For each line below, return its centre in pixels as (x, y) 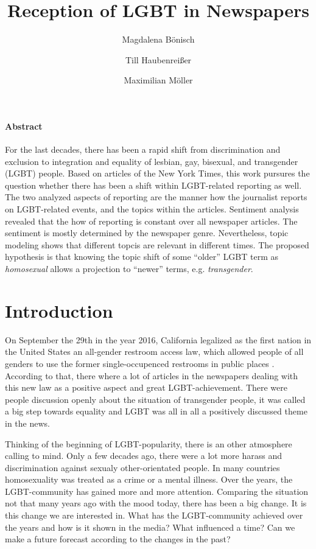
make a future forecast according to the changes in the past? (118, 539)
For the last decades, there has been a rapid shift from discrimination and (143, 149)
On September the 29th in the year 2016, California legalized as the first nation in (158, 339)
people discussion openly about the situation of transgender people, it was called (155, 399)
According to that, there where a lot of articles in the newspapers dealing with (152, 375)
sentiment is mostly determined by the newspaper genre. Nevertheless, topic (147, 233)
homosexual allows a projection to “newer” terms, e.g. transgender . (129, 269)
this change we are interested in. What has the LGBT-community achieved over (154, 515)
